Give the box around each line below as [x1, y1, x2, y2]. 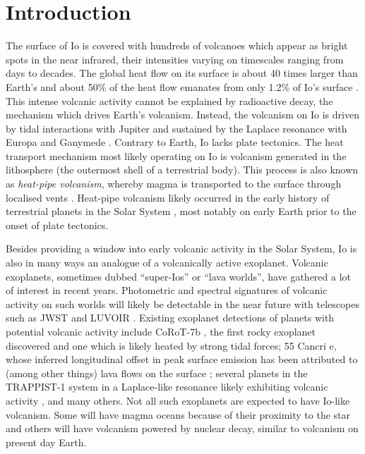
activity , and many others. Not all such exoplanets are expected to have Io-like [6, 393, 350, 407]
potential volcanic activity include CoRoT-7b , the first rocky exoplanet [6, 324, 316, 338]
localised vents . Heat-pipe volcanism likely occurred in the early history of [6, 190, 330, 204]
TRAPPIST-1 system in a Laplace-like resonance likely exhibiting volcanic [6, 379, 328, 394]
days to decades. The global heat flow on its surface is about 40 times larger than [6, 66, 358, 80]
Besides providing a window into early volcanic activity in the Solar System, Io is [6, 241, 357, 256]
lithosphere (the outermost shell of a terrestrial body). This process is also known [6, 162, 359, 177]
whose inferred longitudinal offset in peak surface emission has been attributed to [6, 352, 358, 367]
